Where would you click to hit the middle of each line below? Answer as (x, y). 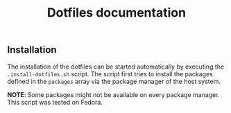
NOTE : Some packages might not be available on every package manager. (113, 94)
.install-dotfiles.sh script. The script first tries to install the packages (110, 73)
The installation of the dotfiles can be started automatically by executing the (115, 67)
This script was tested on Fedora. (55, 102)
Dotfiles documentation (117, 13)
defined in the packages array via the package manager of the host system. (114, 81)
